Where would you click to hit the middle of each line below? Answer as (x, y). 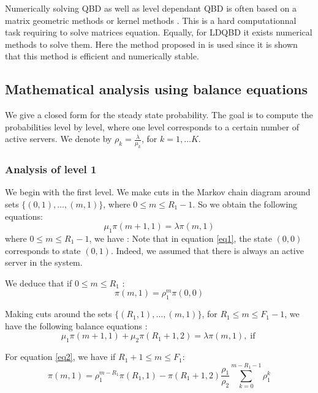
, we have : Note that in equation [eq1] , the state (180, 238)
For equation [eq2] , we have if (60, 357)
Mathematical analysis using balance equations (156, 89)
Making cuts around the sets (59, 314)
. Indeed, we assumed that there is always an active (207, 250)
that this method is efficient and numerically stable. (102, 56)
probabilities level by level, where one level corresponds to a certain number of (152, 126)
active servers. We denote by (59, 139)
